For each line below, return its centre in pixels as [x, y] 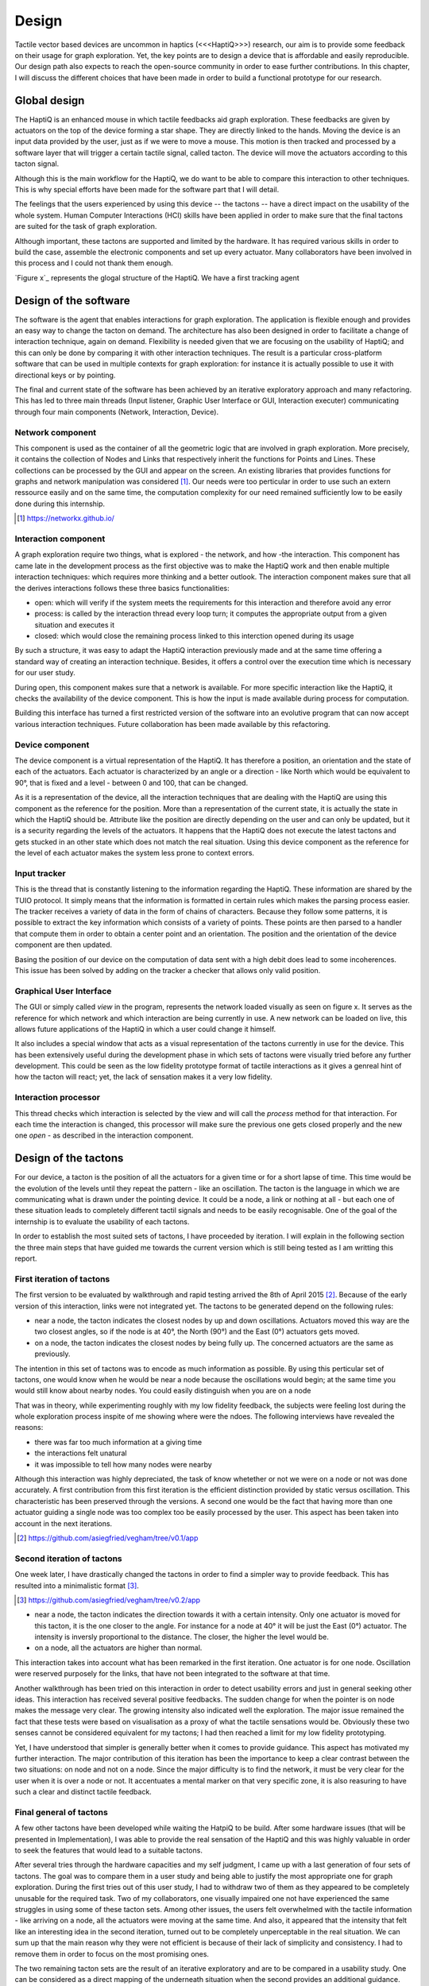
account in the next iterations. [64, 1523]
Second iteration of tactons [68, 1559]
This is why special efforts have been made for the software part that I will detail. [147, 189]
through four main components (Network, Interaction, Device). [116, 411]
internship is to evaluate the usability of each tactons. [102, 1221]
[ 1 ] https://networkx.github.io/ [66, 518]
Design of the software [72, 301]
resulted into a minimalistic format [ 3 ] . [77, 1586]
